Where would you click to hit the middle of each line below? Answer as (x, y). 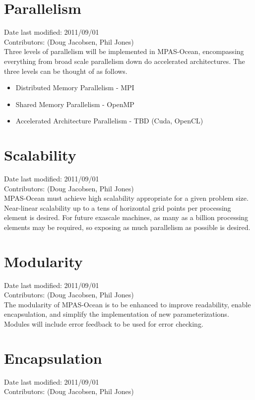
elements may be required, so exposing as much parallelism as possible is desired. (127, 227)
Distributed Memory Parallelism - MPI (75, 87)
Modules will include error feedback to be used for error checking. (104, 324)
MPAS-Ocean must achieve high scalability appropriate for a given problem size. (126, 198)
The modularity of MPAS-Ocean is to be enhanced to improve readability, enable (127, 304)
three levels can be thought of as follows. (66, 71)
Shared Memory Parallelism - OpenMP (75, 104)
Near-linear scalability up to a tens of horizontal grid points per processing (118, 207)
